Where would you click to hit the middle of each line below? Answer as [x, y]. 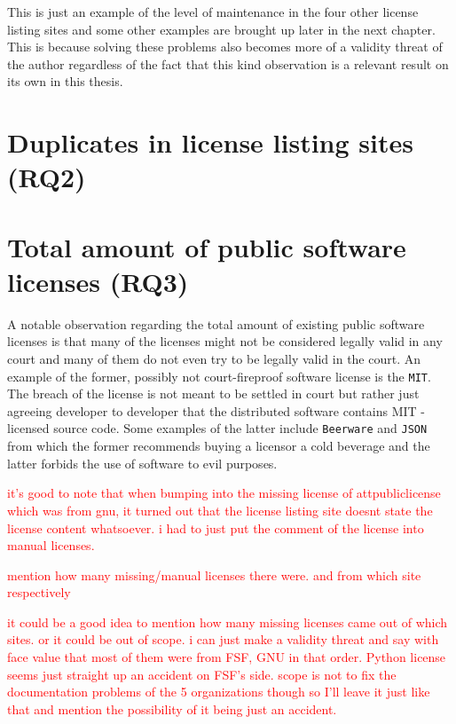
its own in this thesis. [65, 81]
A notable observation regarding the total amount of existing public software [216, 323]
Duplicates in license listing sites [210, 142]
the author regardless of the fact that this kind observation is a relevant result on [228, 63]
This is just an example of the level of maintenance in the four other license [213, 12]
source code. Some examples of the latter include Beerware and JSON [240, 428]
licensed [28, 428]
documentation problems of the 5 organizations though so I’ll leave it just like [219, 692]
